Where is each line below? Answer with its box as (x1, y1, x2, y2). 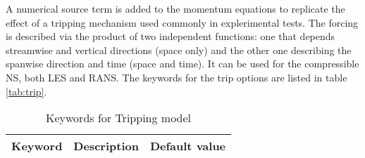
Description (73, 138, 139, 154)
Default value (149, 138, 226, 154)
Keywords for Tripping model (46, 110, 192, 126)
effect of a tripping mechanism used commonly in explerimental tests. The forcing (6, 15, 359, 29)
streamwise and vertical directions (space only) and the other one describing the (6, 42, 352, 57)
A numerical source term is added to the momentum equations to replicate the (6, 1, 345, 15)
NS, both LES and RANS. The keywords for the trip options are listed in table (6, 70, 347, 84)
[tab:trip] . (6, 84, 47, 98)
